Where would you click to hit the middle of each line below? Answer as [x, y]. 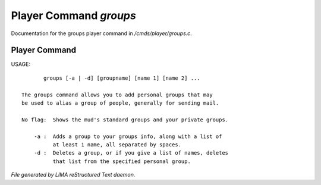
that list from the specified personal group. [122, 161]
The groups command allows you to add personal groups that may [117, 95]
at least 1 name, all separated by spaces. [117, 145]
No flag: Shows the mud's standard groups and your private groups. [125, 120]
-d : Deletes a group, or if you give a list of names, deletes [131, 153]
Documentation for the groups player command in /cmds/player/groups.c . [102, 33]
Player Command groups [73, 15]
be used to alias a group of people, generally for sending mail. [120, 103]
